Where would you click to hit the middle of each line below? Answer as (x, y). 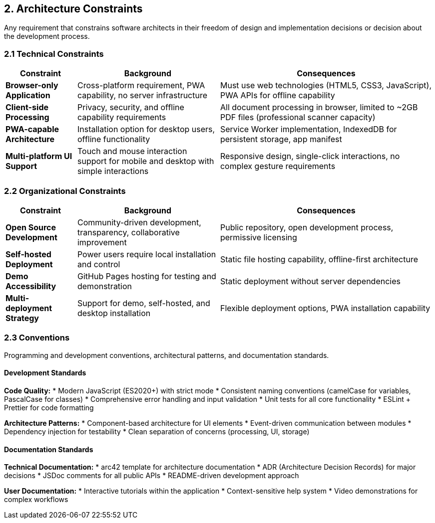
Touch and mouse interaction (132, 151)
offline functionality (114, 139)
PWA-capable (32, 129)
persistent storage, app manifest (281, 139)
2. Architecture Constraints (73, 9)
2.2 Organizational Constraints (65, 191)
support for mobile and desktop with (146, 161)
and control (99, 264)
